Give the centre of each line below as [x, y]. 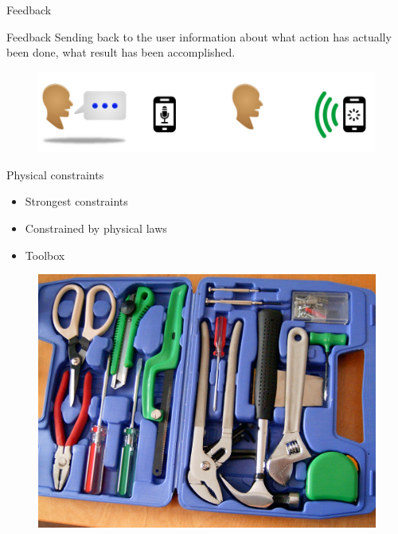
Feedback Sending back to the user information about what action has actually [199, 36]
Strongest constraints [76, 201]
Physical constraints [55, 174]
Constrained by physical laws [96, 228]
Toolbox [45, 255]
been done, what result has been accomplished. [121, 52]
